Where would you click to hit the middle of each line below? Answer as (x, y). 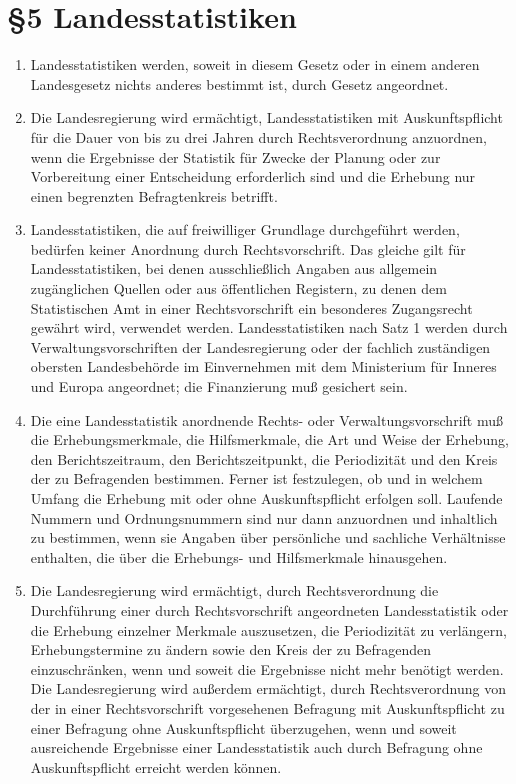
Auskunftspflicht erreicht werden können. (156, 766)
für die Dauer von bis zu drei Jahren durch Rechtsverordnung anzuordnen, (258, 136)
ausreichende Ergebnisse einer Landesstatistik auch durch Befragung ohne (256, 747)
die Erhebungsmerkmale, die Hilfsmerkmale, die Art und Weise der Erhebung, (269, 439)
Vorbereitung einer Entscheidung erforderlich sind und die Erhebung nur (253, 176)
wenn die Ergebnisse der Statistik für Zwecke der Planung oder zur (235, 156)
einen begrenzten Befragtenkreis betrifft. (154, 195)
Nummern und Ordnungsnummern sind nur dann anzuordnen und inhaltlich (264, 517)
